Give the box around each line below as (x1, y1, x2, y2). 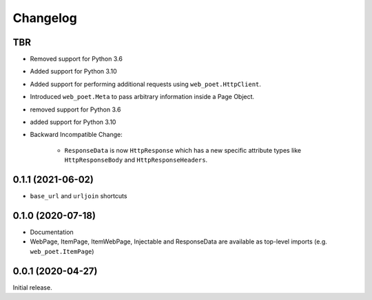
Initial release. (12, 283, 52, 292)
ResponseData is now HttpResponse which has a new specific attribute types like (64, 146, 302, 154)
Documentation (30, 228, 74, 236)
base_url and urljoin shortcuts (30, 192, 127, 200)
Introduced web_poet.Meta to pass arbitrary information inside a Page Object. (30, 93, 255, 101)
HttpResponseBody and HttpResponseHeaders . (64, 156, 208, 164)
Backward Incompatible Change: (30, 131, 123, 139)
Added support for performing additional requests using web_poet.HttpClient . (30, 80, 262, 88)
